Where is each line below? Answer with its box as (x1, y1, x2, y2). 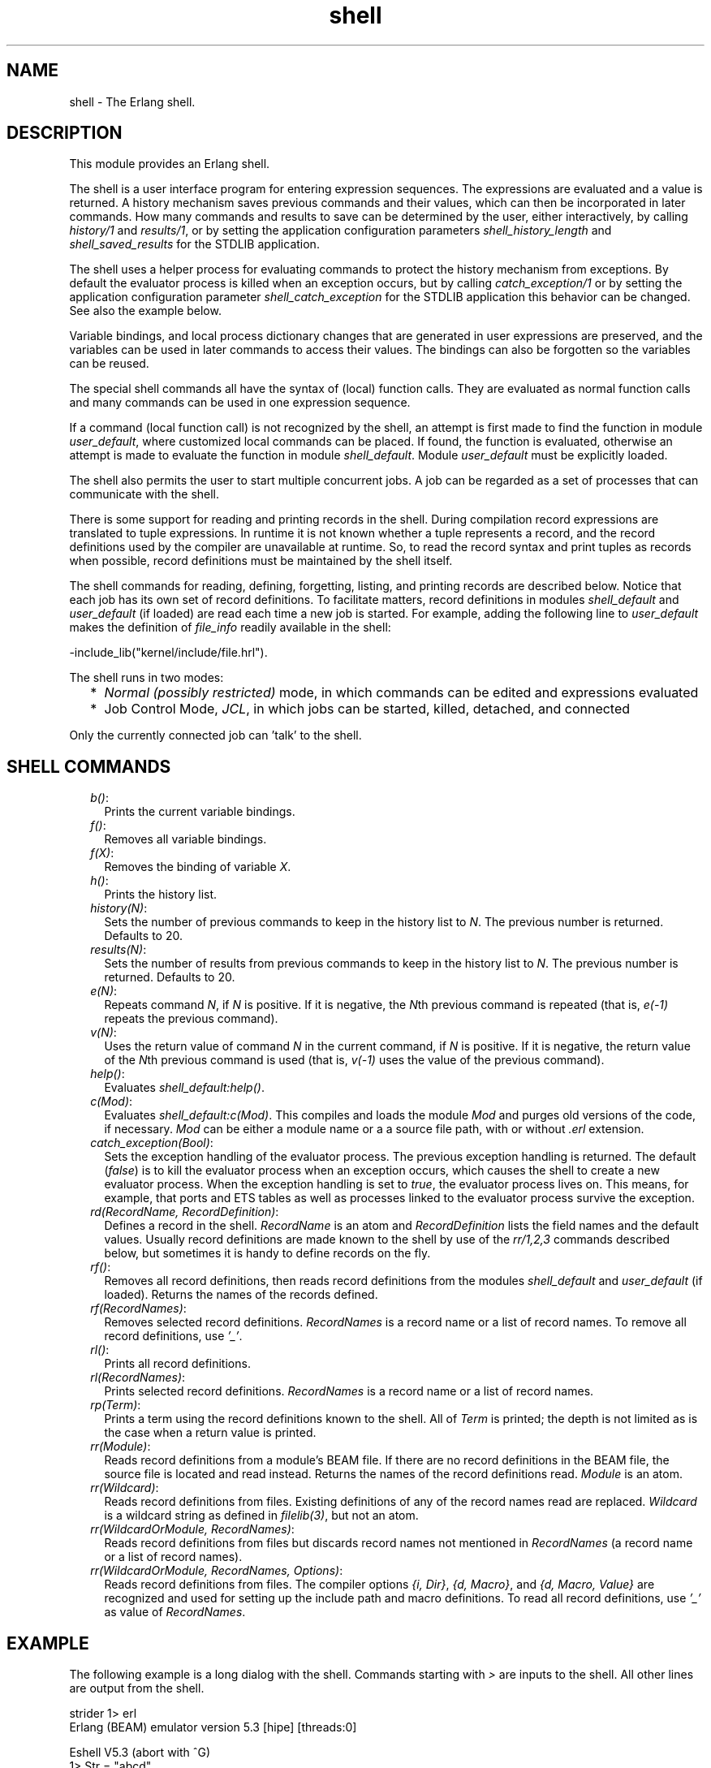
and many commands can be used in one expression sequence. (69, 395, 411, 410)
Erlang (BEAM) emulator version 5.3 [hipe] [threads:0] (69, 1720, 357, 1735)
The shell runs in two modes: (69, 671, 224, 685)
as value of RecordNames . (104, 1605, 246, 1619)
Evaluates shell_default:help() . (104, 1080, 265, 1095)
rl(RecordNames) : (90, 1370, 186, 1385)
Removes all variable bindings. (104, 832, 267, 847)
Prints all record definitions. (104, 1356, 251, 1371)
